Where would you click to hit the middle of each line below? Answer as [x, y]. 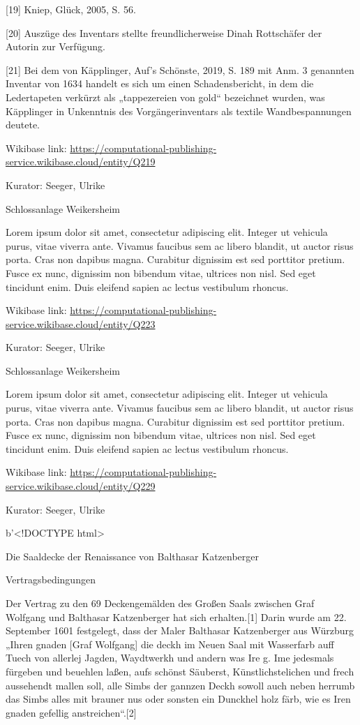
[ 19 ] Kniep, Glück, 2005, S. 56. [71, 9]
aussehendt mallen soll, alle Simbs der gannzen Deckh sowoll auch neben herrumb [180, 685]
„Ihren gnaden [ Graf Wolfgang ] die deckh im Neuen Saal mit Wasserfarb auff [170, 644]
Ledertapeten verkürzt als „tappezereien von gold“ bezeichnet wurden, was [165, 97]
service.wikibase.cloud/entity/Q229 [81, 486]
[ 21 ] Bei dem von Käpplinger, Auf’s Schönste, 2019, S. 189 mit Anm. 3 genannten [180, 69]
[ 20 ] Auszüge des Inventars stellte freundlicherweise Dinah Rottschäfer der [164, 32]
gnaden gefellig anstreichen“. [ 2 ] [71, 712]
